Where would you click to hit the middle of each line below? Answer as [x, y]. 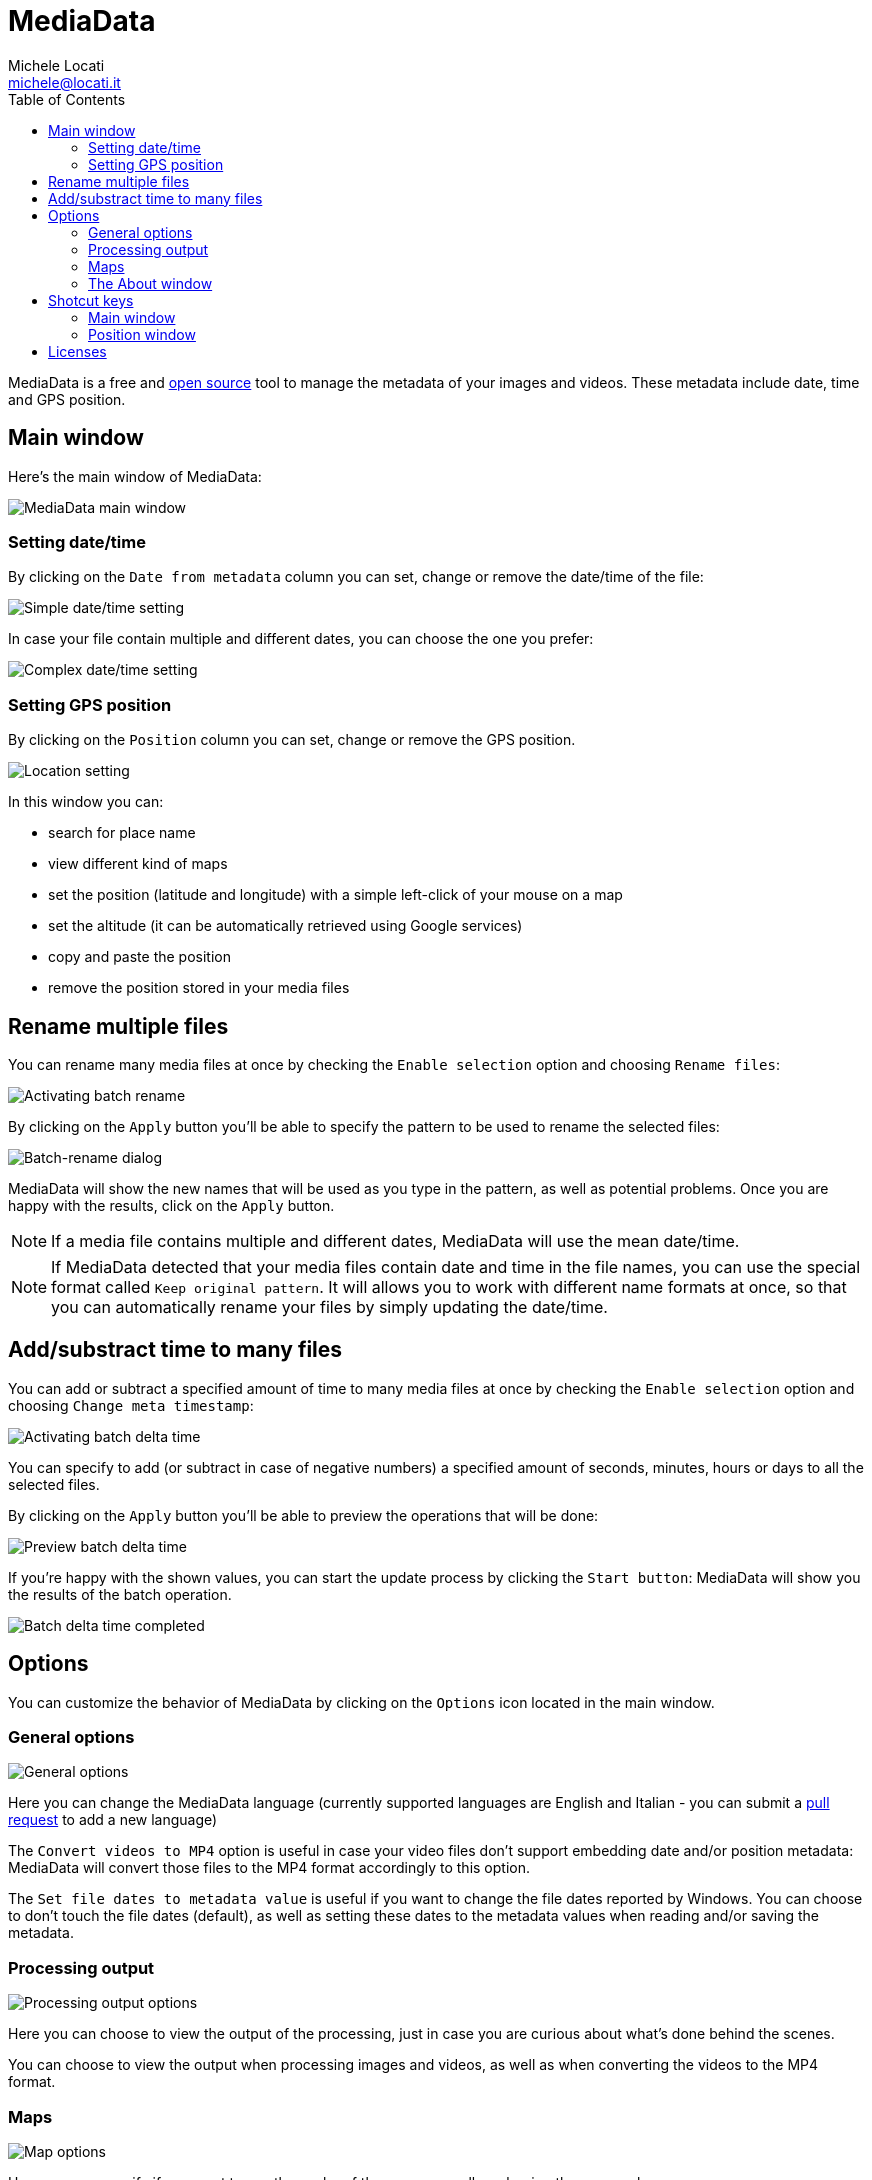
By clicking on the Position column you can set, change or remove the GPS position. [292, 740]
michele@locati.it [64, 82]
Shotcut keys [91, 300]
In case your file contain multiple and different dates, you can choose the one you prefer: [301, 639]
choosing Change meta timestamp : [131, 1405]
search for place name [122, 833]
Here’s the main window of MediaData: [135, 476]
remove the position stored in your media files [199, 988]
